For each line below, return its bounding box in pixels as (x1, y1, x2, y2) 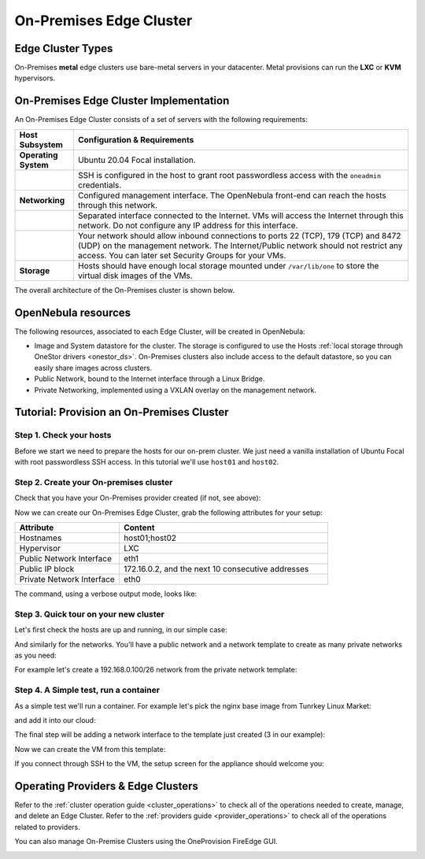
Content (123, 522, 155, 533)
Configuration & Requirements (77, 134, 194, 145)
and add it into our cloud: (14, 715, 96, 724)
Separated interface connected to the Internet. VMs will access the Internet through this (77, 209, 405, 220)
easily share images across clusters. (34, 363, 153, 372)
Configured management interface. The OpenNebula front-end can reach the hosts (77, 190, 386, 201)
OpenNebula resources (14, 305, 131, 319)
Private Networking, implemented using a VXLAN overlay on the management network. (34, 385, 316, 394)
